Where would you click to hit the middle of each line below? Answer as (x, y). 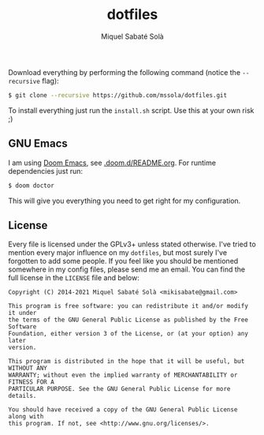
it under (22, 313)
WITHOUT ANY (28, 369)
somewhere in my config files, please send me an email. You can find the (127, 269)
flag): (50, 81)
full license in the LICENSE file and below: (74, 278)
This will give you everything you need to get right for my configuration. (125, 201)
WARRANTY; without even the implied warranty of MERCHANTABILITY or (123, 375)
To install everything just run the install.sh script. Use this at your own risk (131, 110)
